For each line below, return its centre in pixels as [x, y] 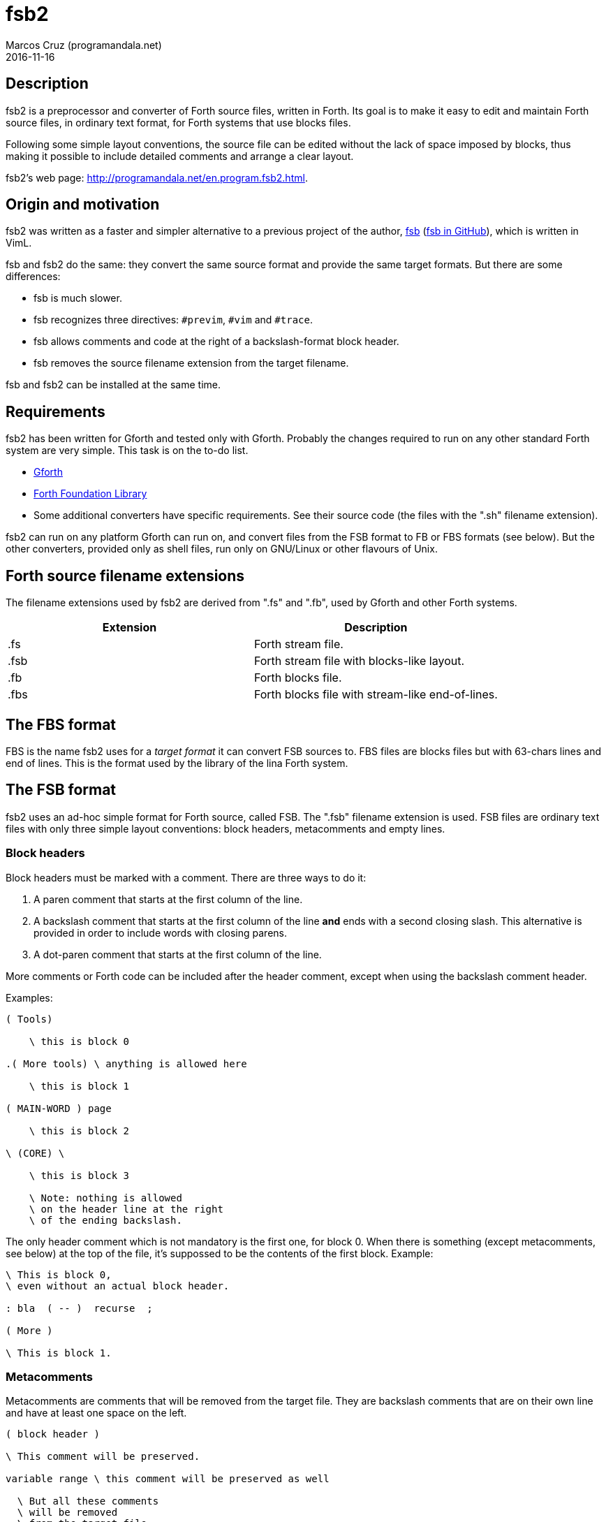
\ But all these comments [88, 1501]
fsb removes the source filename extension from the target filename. [191, 363]
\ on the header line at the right [126, 1209]
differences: [33, 277]
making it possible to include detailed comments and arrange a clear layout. [180, 156]
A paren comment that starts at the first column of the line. [168, 899]
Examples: [29, 997]
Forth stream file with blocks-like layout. [359, 661]
